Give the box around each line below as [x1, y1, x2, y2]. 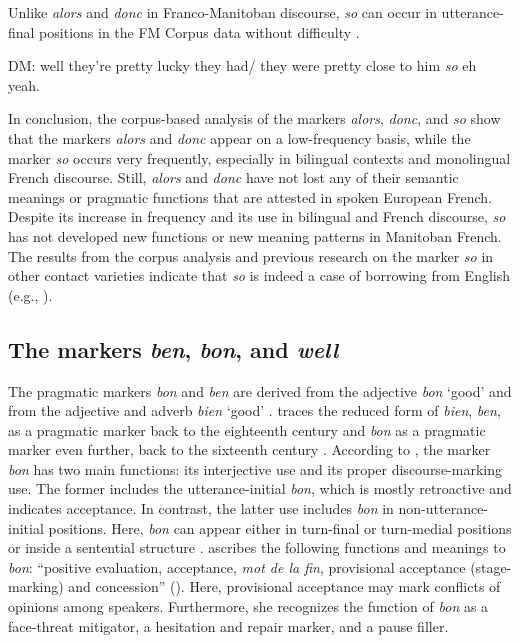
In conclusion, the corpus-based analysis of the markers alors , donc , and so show [8, 108, 501, 129]
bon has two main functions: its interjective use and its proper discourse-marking [8, 458, 502, 479]
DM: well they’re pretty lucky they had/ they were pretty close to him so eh [8, 55, 477, 76]
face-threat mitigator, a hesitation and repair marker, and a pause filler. [8, 615, 449, 636]
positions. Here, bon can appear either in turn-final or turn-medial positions [48, 517, 512, 538]
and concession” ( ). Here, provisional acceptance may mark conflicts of [68, 576, 501, 597]
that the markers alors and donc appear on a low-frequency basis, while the [8, 127, 471, 148]
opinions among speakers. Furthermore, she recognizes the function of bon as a [8, 596, 489, 617]
